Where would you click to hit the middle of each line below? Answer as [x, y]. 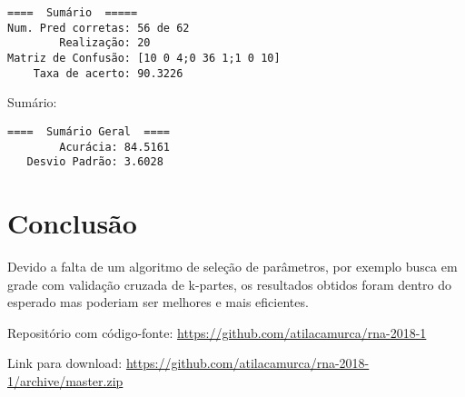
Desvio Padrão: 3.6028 [95, 162]
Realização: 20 [105, 43]
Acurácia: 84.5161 [114, 147]
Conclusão [72, 223]
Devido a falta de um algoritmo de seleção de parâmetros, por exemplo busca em [232, 266]
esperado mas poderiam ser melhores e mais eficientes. [158, 302]
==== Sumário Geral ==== [89, 131]
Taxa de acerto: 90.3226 [108, 73]
